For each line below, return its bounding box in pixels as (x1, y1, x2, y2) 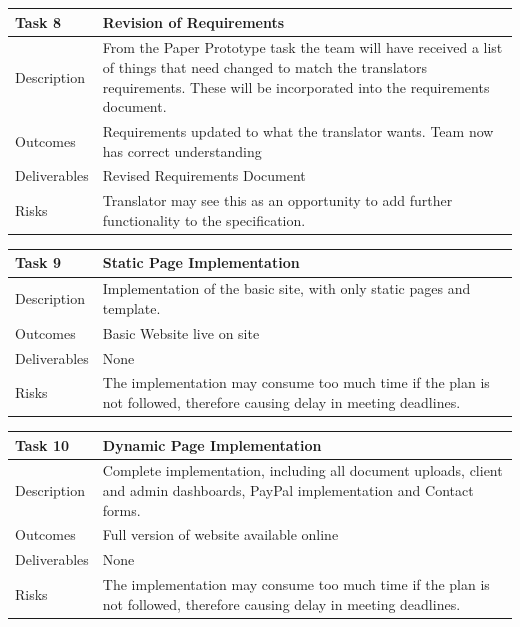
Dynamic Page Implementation (102, 434, 322, 455)
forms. (102, 499, 141, 520)
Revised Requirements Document (102, 165, 306, 186)
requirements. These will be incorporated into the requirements (102, 76, 490, 97)
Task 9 (15, 252, 61, 273)
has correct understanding (102, 140, 262, 161)
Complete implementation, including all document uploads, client (102, 460, 503, 481)
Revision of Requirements (102, 11, 285, 32)
